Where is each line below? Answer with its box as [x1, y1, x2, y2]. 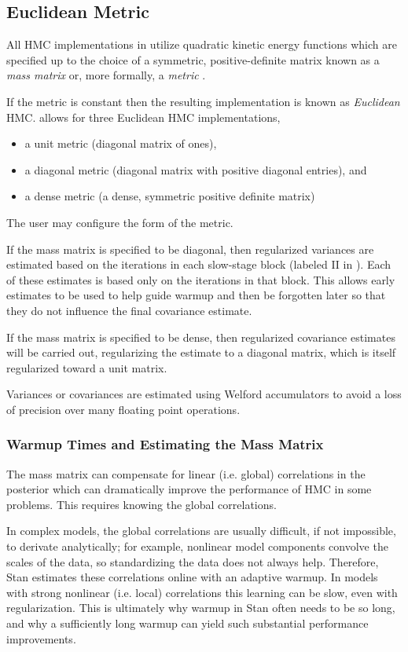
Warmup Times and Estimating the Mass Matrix [6, 434, 324, 454]
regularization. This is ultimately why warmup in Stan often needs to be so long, [6, 599, 395, 616]
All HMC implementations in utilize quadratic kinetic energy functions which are [6, 36, 397, 53]
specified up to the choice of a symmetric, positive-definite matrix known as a [6, 51, 380, 68]
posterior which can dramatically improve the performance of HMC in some [6, 481, 372, 497]
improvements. [6, 630, 76, 647]
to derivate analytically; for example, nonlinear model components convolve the [6, 538, 388, 555]
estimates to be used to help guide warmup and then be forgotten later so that [6, 287, 386, 303]
